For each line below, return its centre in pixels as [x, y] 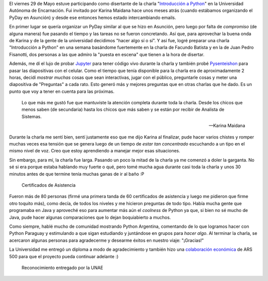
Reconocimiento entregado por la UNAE [63, 268]
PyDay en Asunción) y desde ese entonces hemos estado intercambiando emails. [93, 17]
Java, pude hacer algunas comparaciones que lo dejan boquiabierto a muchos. [90, 217]
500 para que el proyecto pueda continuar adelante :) [64, 256]
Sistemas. [32, 116]
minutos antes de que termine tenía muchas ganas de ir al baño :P [77, 174]
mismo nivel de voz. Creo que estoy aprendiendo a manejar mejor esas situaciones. [95, 151]
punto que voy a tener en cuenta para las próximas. [62, 91]
